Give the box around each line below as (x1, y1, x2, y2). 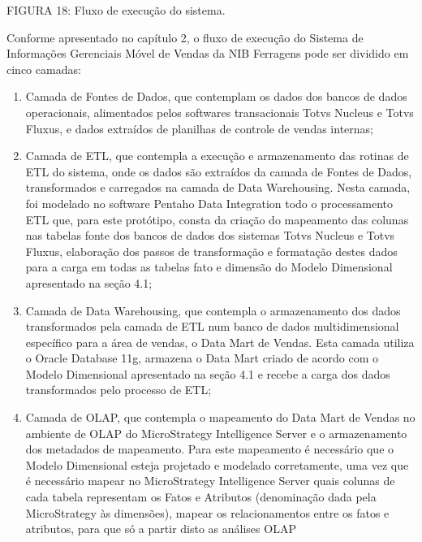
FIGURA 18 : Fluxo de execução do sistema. (6, 2, 226, 18)
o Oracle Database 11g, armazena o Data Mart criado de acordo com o (25, 349, 379, 366)
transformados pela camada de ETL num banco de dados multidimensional (25, 318, 399, 335)
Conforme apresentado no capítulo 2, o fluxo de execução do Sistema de (6, 28, 364, 46)
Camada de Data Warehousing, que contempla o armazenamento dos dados (25, 301, 401, 319)
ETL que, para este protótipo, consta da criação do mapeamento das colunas (25, 210, 409, 228)
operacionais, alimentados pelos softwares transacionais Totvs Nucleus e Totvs (25, 103, 414, 120)
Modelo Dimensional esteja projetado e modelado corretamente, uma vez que (25, 456, 409, 473)
